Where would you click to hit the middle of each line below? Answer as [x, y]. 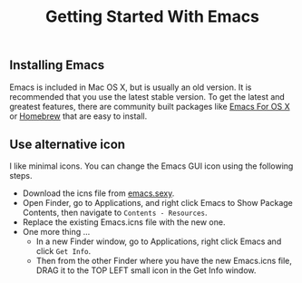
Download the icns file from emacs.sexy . [98, 193]
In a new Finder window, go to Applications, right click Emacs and [159, 241]
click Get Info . [63, 251]
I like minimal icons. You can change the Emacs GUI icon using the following [151, 166]
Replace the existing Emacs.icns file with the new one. [124, 222]
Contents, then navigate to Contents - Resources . [115, 213]
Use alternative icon [67, 144]
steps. [21, 176]
